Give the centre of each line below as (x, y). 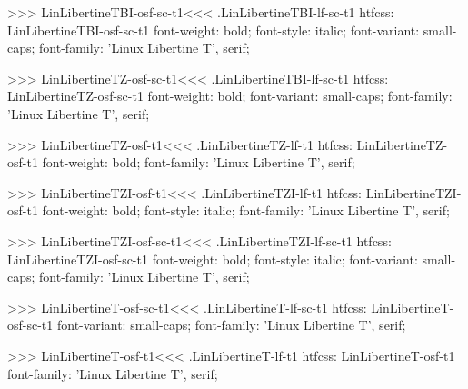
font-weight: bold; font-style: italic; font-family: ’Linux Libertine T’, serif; (246, 210)
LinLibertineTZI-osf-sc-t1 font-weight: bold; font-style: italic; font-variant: (213, 259)
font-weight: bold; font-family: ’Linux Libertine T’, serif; (199, 162)
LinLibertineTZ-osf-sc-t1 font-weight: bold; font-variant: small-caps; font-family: (230, 96)
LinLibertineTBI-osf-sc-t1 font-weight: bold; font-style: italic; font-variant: (214, 30)
